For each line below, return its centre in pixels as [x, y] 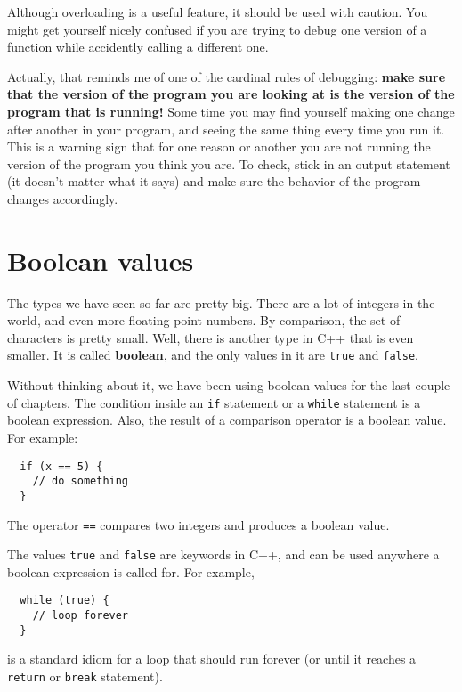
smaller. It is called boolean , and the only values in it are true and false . [213, 355]
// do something [81, 481]
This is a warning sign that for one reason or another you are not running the [219, 147]
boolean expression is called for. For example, [131, 571]
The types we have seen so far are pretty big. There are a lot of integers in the [221, 302]
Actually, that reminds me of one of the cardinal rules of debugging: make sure [227, 76]
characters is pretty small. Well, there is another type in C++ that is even [211, 337]
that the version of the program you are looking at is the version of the [231, 94]
